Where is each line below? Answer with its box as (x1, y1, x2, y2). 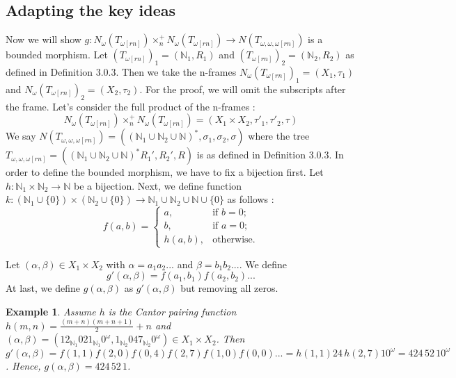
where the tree (248, 129, 310, 143)
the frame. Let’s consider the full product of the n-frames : (6, 99, 255, 113)
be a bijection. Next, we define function (73, 178, 242, 192)
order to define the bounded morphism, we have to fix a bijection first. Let (6, 165, 324, 179)
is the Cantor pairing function (108, 304, 237, 318)
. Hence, (6, 358, 41, 372)
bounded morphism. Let (6, 47, 108, 62)
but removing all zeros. (180, 281, 278, 295)
